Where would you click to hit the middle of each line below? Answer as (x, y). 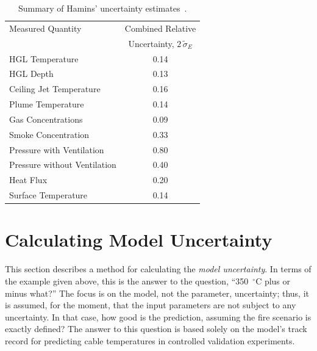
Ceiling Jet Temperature (55, 89)
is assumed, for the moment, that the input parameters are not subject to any (151, 305)
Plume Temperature (47, 104)
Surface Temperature (48, 195)
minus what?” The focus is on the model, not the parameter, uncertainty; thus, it (157, 293)
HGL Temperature (44, 58)
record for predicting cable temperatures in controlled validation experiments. (150, 340)
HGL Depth (31, 74)
